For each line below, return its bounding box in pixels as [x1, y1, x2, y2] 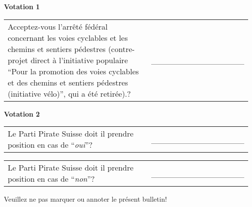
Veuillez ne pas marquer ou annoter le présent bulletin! [4, 194, 167, 204]
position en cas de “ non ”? [8, 173, 95, 185]
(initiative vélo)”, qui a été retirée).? [8, 87, 131, 99]
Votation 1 [4, 1, 40, 11]
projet [8, 54, 28, 66]
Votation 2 [4, 108, 40, 119]
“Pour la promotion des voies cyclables [8, 65, 139, 77]
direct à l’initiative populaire [31, 54, 128, 66]
